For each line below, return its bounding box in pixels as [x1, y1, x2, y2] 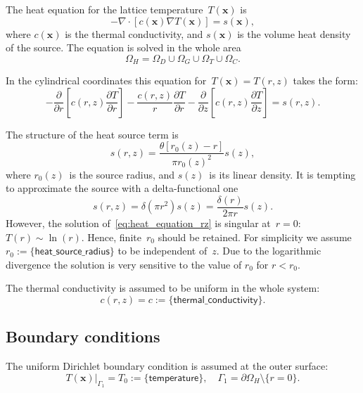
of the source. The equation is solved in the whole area [6, 40, 241, 55]
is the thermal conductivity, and [65, 26, 203, 41]
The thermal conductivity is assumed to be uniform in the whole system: [6, 281, 320, 295]
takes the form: [293, 73, 358, 88]
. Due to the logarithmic [216, 243, 321, 258]
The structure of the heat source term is [6, 127, 179, 141]
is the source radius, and [69, 167, 175, 181]
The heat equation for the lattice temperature [6, 2, 203, 16]
